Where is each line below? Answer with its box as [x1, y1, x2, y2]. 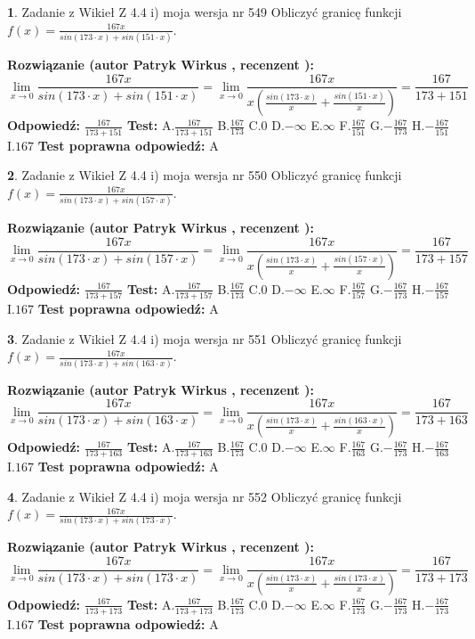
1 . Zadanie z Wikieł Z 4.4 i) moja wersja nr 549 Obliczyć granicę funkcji [7, 3, 402, 20]
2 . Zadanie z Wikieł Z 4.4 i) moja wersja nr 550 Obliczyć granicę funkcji [7, 166, 402, 184]
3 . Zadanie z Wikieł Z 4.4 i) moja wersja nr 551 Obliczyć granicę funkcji [7, 329, 402, 348]
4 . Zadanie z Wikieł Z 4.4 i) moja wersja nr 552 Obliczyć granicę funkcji [7, 487, 402, 505]
